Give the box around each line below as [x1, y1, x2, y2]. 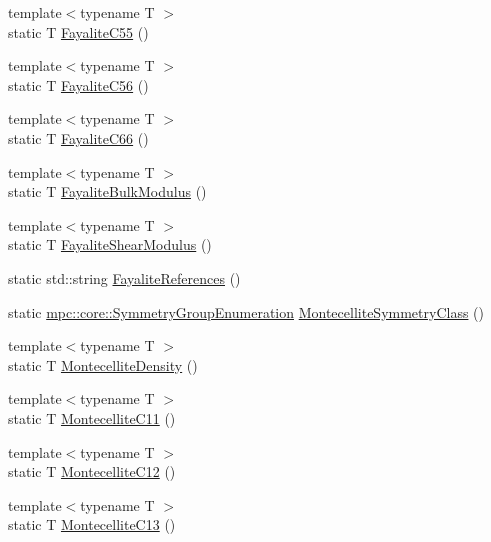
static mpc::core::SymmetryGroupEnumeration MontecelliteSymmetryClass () [8, 301, 484, 322]
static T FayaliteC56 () [8, 74, 149, 95]
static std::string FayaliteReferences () [8, 267, 241, 288]
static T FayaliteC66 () [8, 127, 149, 148]
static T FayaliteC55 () [8, 21, 149, 42]
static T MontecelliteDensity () [8, 354, 198, 375]
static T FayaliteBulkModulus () [8, 181, 207, 202]
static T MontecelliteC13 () [8, 514, 176, 535]
